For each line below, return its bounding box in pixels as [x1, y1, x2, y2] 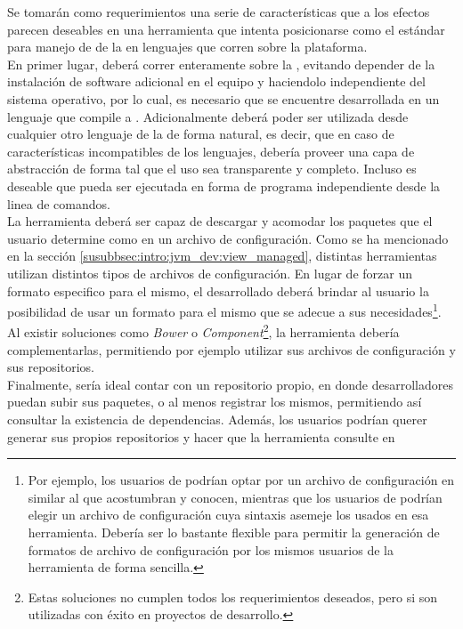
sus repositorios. [7, 358, 94, 376]
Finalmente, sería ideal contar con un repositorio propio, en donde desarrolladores [7, 375, 453, 393]
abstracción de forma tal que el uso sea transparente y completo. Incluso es [7, 159, 417, 178]
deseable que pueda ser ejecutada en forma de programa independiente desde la [7, 176, 441, 195]
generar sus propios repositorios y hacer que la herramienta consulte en [7, 427, 395, 446]
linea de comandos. [7, 194, 110, 213]
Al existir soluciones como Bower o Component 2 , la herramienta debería [7, 320, 400, 341]
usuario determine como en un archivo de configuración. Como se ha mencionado [7, 229, 449, 247]
